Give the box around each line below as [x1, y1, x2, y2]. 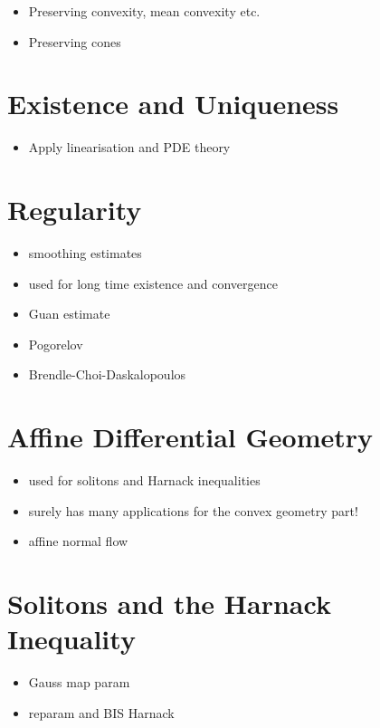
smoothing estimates [28, 244, 142, 263]
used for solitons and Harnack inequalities [28, 471, 261, 490]
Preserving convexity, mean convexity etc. [28, 2, 261, 20]
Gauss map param [28, 673, 130, 692]
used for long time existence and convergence [28, 273, 278, 292]
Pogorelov [28, 334, 83, 353]
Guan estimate [28, 304, 110, 323]
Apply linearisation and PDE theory [28, 138, 231, 157]
